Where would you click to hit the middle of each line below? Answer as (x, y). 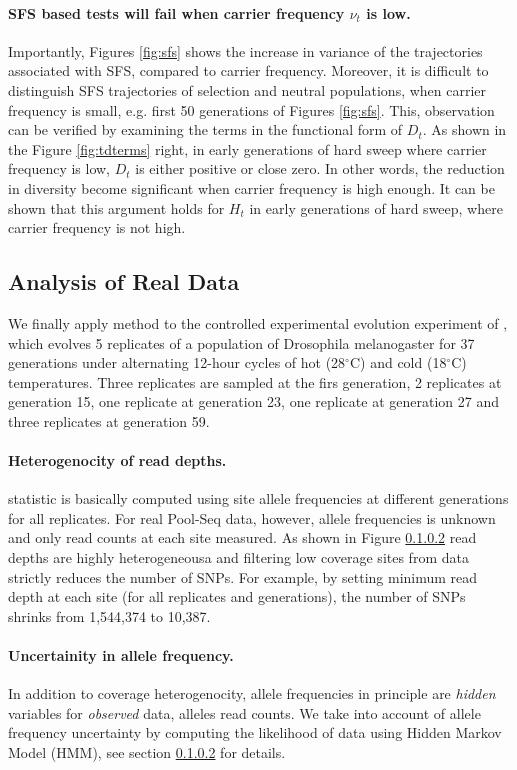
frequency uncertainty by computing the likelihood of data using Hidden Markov (255, 732)
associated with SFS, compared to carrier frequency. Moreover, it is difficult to (248, 70)
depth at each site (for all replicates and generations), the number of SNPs (237, 596)
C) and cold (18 (398, 362)
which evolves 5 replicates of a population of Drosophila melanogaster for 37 (241, 342)
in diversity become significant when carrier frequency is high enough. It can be (251, 187)
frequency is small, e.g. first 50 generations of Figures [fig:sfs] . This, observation (251, 109)
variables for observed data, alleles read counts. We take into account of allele (244, 712)
